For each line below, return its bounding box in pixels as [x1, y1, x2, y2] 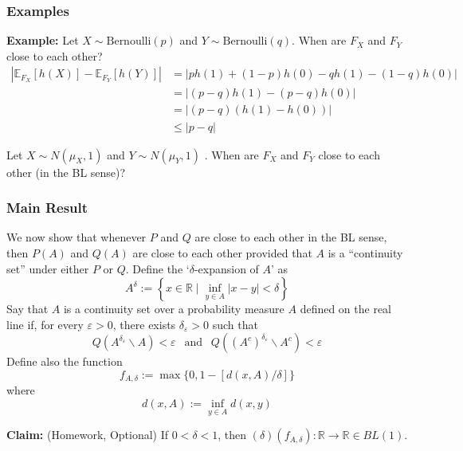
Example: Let [6, 32, 79, 49]
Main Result [6, 198, 88, 218]
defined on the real [300, 300, 392, 317]
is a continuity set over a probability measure [63, 300, 284, 317]
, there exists [112, 316, 176, 332]
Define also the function [6, 353, 123, 370]
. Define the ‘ [125, 260, 190, 276]
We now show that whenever [6, 229, 147, 245]
